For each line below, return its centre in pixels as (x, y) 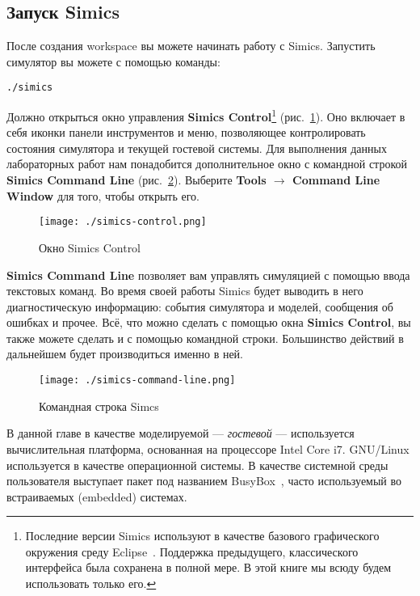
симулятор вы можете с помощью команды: (113, 61)
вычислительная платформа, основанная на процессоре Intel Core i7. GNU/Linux (208, 448)
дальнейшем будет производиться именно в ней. (125, 354)
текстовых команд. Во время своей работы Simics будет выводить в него (185, 291)
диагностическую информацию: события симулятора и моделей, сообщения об (200, 306)
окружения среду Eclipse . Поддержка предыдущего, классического (192, 551)
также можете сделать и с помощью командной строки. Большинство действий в (205, 338)
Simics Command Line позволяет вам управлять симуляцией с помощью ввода (208, 275)
